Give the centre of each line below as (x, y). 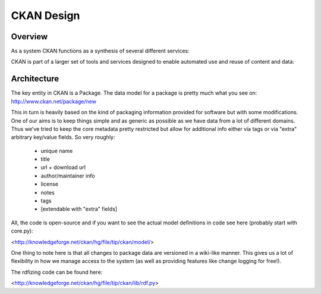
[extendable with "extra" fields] (79, 209)
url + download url (63, 167)
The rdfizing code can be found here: (57, 272)
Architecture (35, 79)
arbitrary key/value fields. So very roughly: (63, 137)
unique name (57, 151)
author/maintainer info (68, 176)
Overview (29, 37)
